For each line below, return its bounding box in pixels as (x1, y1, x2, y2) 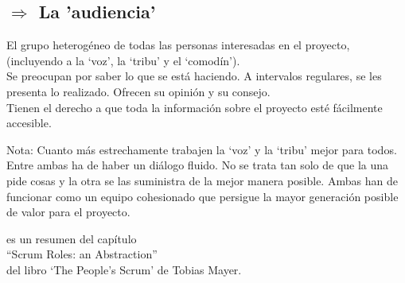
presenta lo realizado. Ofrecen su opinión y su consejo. (6, 83, 271, 99)
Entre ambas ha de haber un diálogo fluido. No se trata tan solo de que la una (6, 157, 389, 173)
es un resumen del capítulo (6, 230, 137, 246)
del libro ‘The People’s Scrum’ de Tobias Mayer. (6, 261, 242, 277)
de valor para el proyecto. (6, 204, 130, 220)
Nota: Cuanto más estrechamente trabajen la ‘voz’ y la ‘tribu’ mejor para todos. (6, 141, 397, 157)
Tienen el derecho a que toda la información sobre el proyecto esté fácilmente (6, 99, 383, 115)
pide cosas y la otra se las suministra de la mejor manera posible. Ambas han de (6, 172, 398, 188)
